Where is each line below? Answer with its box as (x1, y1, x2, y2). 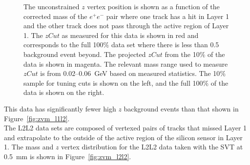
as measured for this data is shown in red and (62, 30, 199, 40)
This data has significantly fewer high (4, 103, 116, 113)
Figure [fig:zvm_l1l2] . (4, 113, 70, 123)
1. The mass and (4, 142, 54, 152)
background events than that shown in (124, 103, 239, 113)
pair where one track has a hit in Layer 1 (106, 11, 229, 21)
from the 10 (165, 49, 200, 59)
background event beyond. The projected (23, 49, 146, 59)
